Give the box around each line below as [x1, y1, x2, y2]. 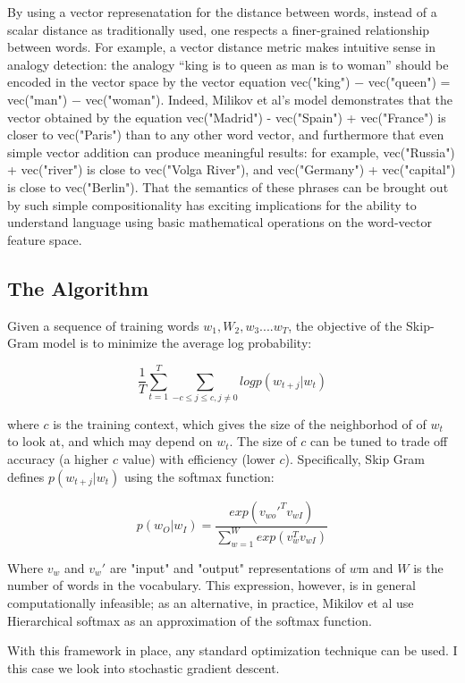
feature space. [7, 230, 82, 249]
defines [7, 467, 45, 485]
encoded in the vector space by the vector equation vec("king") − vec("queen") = [7, 72, 451, 91]
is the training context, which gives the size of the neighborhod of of [53, 414, 427, 433]
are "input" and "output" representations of [109, 558, 346, 577]
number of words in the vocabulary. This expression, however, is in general [7, 576, 416, 594]
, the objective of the [288, 316, 402, 334]
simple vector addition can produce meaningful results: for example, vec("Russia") [7, 142, 455, 161]
